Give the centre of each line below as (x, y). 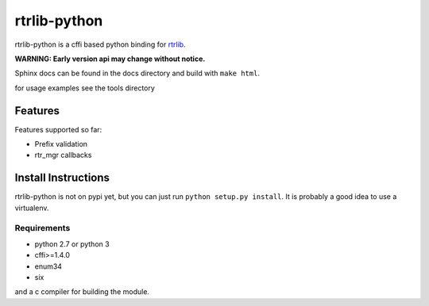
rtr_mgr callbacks (63, 155)
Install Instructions (62, 178)
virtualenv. (32, 208)
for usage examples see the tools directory (85, 88)
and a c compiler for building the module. (82, 292)
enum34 (48, 266)
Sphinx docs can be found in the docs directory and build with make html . (137, 73)
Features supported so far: (58, 129)
